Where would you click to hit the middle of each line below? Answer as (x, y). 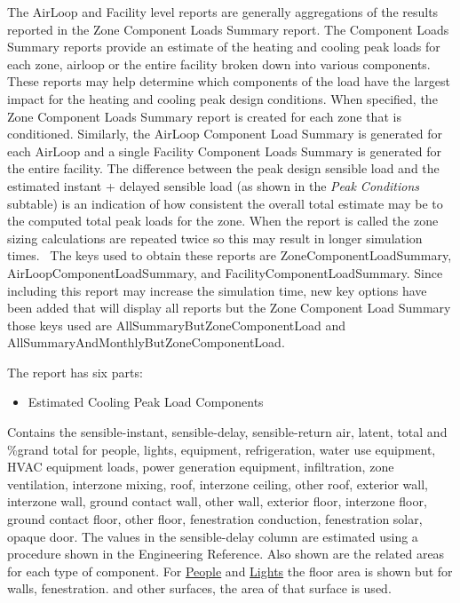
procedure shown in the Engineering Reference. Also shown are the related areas (226, 554)
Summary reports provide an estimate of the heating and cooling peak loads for (224, 47)
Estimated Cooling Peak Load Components (146, 402)
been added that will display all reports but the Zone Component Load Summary (229, 308)
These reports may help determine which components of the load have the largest (229, 81)
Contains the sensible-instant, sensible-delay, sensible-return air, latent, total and (227, 432)
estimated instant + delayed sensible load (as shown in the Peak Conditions (214, 185)
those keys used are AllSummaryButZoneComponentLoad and (177, 325)
